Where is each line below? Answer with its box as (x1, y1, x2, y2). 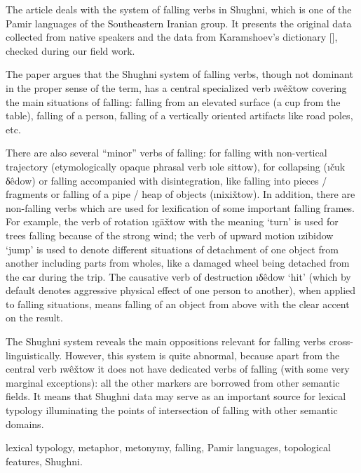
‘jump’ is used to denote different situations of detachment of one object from (6, 241, 339, 256)
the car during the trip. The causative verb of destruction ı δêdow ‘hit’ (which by (6, 269, 351, 284)
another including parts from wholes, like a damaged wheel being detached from (6, 255, 350, 270)
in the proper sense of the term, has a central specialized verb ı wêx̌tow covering (6, 80, 347, 95)
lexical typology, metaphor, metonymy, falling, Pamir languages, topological (6, 440, 331, 455)
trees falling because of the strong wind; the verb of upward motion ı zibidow (6, 227, 334, 242)
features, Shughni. (6, 453, 83, 468)
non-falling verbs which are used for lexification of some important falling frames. (6, 200, 355, 215)
